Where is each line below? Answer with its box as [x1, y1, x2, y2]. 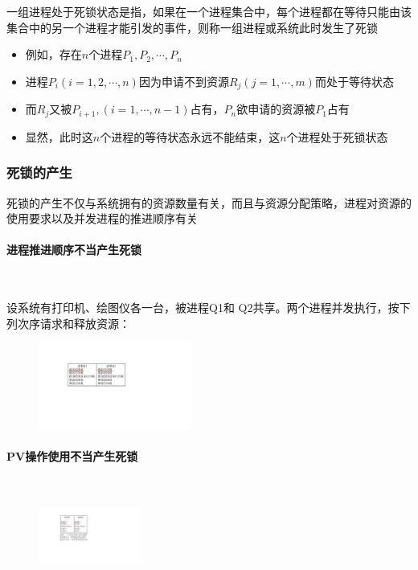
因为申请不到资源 [138, 72, 229, 89]
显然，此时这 [25, 128, 93, 145]
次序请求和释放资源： [17, 314, 130, 331]
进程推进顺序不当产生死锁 [6, 241, 141, 258]
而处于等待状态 [314, 72, 394, 89]
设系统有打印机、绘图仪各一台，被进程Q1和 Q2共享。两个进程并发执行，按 [6, 299, 400, 316]
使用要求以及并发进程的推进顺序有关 [6, 210, 198, 227]
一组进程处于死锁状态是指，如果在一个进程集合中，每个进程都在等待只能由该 [6, 3, 412, 19]
